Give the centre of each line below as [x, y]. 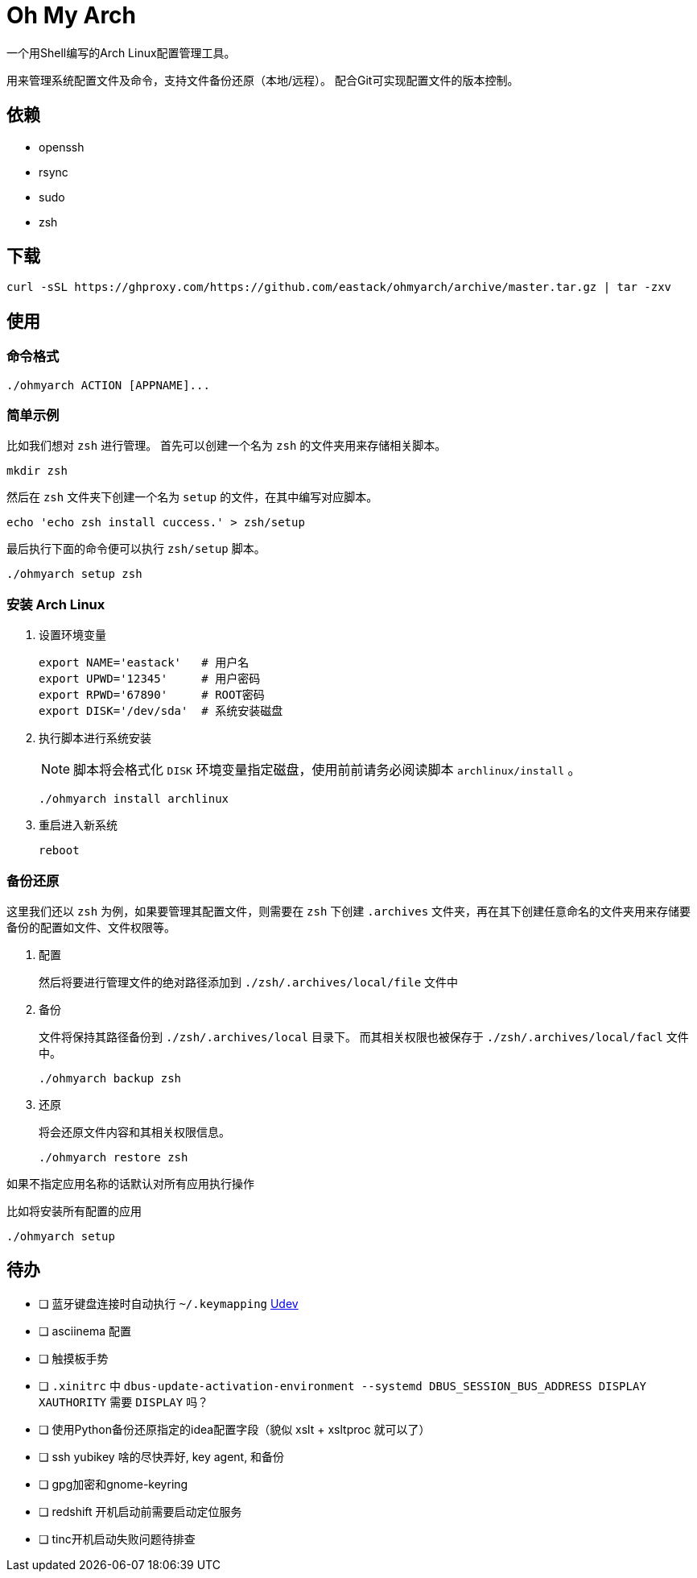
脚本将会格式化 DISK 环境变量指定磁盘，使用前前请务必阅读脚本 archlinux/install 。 [327, 770]
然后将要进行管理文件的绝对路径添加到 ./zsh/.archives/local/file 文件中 [249, 982]
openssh [62, 147]
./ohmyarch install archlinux [134, 799]
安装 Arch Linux [56, 604]
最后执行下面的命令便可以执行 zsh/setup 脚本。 [136, 549]
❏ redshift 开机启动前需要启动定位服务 [140, 1511]
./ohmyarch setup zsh [74, 574]
